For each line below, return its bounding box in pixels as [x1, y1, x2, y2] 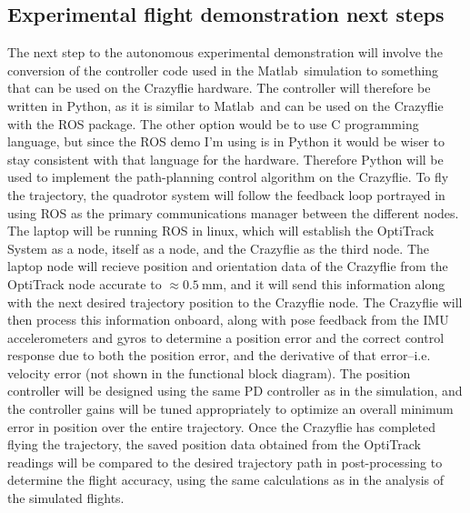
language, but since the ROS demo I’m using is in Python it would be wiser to [7, 132, 445, 151]
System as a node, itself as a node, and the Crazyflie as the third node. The [7, 238, 430, 257]
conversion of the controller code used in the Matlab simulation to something [7, 60, 439, 79]
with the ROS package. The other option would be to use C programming [7, 114, 419, 133]
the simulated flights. [7, 488, 125, 508]
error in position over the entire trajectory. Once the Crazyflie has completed [7, 417, 436, 436]
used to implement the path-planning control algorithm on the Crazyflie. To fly [7, 167, 449, 186]
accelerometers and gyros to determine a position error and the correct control [7, 327, 445, 347]
